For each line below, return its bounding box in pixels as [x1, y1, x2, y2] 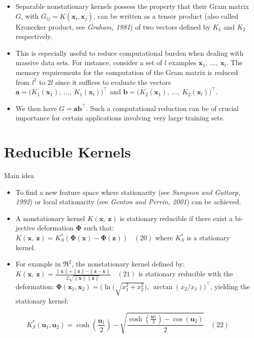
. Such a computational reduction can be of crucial [86, 103, 239, 113]
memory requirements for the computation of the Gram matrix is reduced [15, 67, 238, 77]
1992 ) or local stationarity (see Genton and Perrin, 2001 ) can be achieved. [15, 196, 241, 207]
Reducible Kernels [4, 142, 131, 162]
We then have [15, 103, 57, 113]
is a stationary [187, 232, 230, 243]
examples [168, 57, 196, 68]
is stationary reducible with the [138, 268, 233, 279]
